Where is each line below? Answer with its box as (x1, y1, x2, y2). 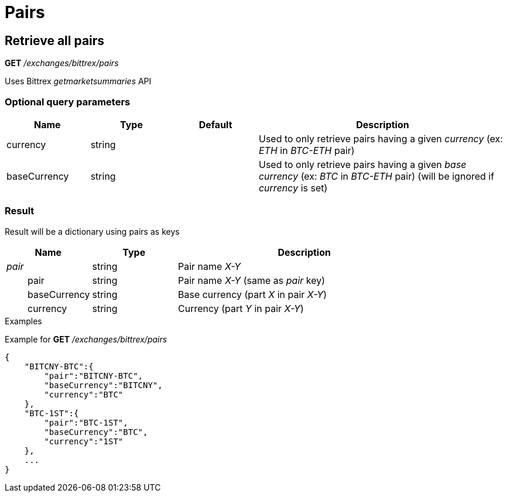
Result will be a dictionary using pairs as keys (5, 226, 180, 236)
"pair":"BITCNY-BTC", (44, 371, 143, 381)
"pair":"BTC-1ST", (44, 417, 128, 427)
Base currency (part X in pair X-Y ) (178, 288, 327, 300)
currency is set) (258, 181, 328, 194)
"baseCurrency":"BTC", (44, 427, 148, 437)
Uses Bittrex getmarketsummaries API (5, 76, 152, 87)
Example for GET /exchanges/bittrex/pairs (5, 334, 167, 344)
